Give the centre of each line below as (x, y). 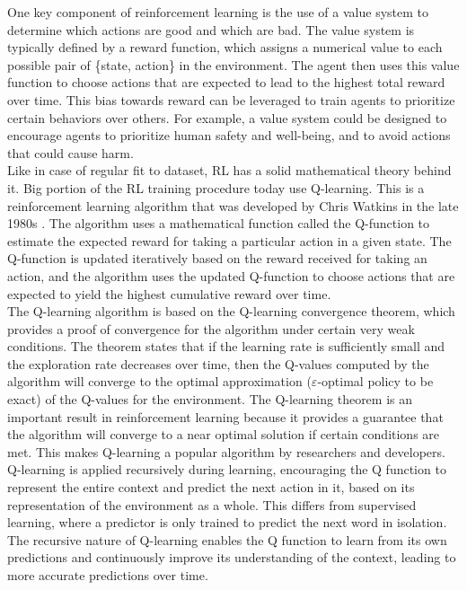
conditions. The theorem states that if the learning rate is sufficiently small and (226, 346)
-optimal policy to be (375, 381)
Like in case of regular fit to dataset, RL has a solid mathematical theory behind (229, 170)
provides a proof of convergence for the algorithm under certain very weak (211, 328)
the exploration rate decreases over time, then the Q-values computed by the (218, 363)
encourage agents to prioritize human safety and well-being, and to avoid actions (229, 135)
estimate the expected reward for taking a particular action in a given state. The (229, 240)
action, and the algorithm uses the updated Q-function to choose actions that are (231, 275)
